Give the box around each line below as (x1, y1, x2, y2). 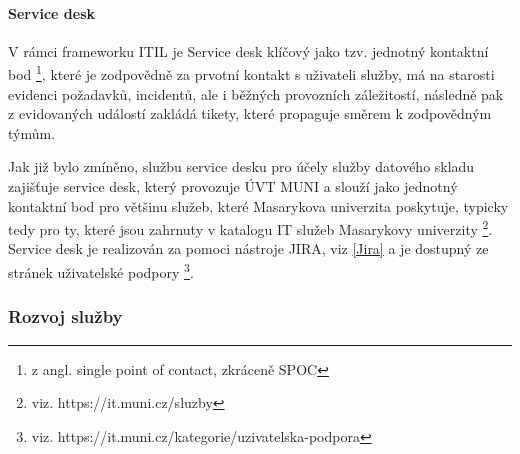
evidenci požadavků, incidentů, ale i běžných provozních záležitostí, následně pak (8, 83, 504, 104)
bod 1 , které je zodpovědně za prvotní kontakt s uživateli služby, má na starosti (8, 61, 495, 85)
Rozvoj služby (8, 304, 123, 329)
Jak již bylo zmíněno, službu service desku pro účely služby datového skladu (8, 156, 475, 177)
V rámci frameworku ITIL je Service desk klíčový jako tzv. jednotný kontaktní (8, 40, 489, 61)
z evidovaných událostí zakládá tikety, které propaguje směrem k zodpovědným (8, 103, 492, 124)
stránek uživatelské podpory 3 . (8, 259, 194, 282)
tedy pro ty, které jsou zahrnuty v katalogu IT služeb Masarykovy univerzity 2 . (8, 216, 493, 239)
